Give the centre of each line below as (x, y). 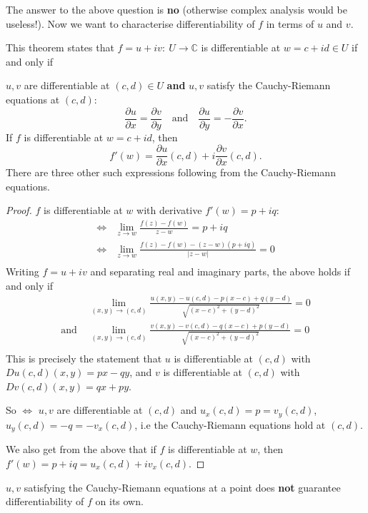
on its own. (119, 501)
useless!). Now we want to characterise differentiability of (130, 23)
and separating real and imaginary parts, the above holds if (220, 271)
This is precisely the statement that (84, 358)
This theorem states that (60, 47)
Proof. (19, 210)
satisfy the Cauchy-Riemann (269, 85)
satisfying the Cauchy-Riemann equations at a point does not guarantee (182, 487)
